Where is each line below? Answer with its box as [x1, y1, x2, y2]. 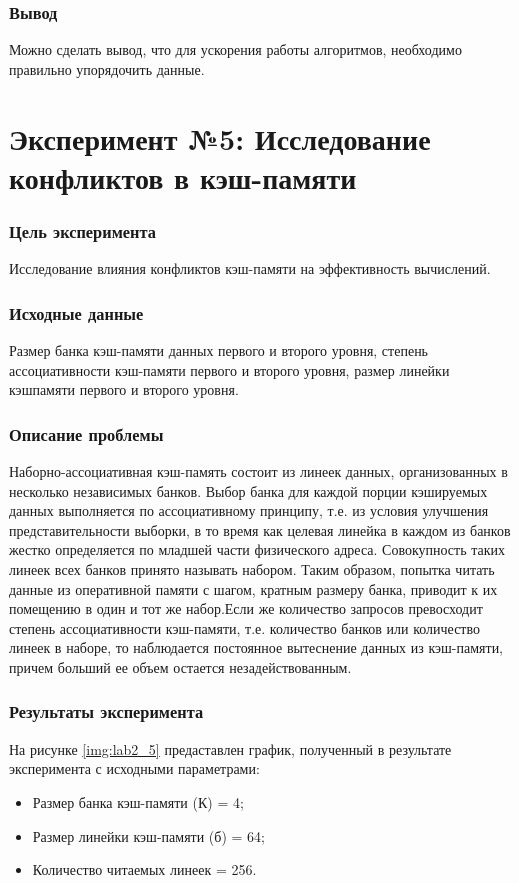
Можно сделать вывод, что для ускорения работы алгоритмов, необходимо [9, 39, 462, 60]
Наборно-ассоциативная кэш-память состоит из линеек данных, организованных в [9, 461, 508, 481]
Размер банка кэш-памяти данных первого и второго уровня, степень [9, 340, 429, 360]
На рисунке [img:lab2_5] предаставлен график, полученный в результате [9, 738, 452, 759]
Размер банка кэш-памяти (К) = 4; [32, 791, 244, 812]
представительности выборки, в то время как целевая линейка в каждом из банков [9, 519, 511, 540]
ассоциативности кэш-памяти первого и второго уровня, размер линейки [9, 359, 450, 380]
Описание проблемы [9, 421, 164, 446]
